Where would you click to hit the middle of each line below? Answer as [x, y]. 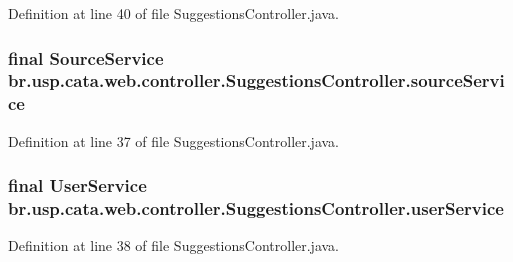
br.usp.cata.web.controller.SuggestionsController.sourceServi [256, 80]
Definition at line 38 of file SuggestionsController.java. [174, 245]
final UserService [77, 185]
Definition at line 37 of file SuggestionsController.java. [174, 140]
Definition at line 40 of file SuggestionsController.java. [174, 13]
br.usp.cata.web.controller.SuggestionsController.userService [256, 208]
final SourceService [86, 57]
